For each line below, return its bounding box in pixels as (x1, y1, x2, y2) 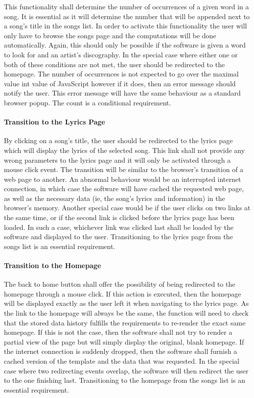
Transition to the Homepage (4, 260, 101, 271)
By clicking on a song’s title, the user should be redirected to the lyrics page (4, 135, 233, 146)
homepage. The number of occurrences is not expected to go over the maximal (4, 69, 239, 79)
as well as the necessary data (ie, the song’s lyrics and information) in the (4, 193, 225, 203)
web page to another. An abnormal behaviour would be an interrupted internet (4, 174, 241, 184)
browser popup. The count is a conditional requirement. (4, 97, 171, 107)
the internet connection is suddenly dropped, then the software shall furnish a (4, 346, 237, 356)
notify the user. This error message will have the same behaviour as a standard (4, 88, 241, 98)
